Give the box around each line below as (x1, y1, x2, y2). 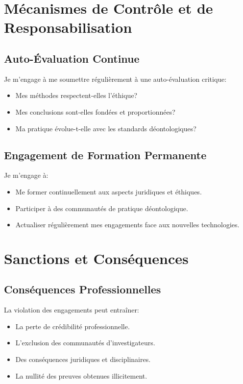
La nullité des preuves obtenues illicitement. (15, 370, 147, 381)
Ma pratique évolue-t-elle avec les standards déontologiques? (15, 123, 196, 133)
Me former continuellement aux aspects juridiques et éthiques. (15, 186, 202, 196)
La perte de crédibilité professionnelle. (15, 321, 130, 331)
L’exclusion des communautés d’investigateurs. (15, 337, 155, 348)
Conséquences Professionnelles (4, 282, 161, 297)
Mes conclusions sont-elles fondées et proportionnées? (15, 106, 175, 117)
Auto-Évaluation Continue (4, 50, 140, 66)
